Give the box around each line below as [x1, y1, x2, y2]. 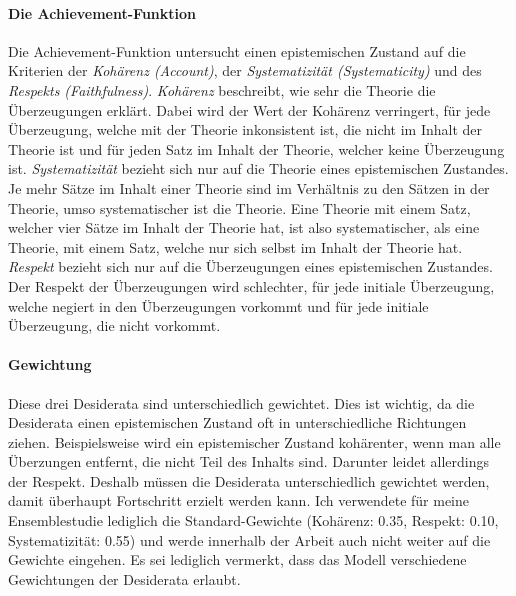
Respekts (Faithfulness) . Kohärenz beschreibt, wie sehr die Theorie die [8, 79, 436, 100]
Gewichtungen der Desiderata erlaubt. [8, 568, 241, 589]
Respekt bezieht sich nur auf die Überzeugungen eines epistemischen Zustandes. [8, 256, 493, 277]
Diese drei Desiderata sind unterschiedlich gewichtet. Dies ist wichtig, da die [8, 392, 475, 413]
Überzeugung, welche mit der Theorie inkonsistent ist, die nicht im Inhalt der [8, 119, 483, 140]
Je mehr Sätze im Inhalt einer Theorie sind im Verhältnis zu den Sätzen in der [8, 177, 490, 198]
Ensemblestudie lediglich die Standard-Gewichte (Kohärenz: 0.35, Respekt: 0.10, [8, 510, 499, 531]
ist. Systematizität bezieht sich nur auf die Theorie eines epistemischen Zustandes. [8, 158, 509, 179]
